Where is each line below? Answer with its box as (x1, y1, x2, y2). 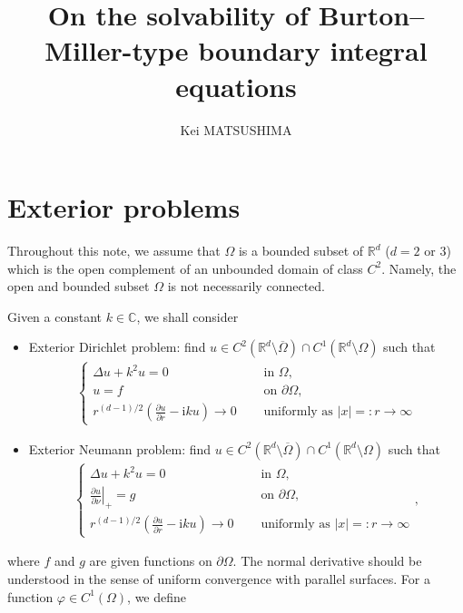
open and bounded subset (7, 277, 150, 296)
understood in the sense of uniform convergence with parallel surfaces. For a (7, 569, 430, 589)
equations (175, 67, 297, 104)
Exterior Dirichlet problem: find (28, 337, 206, 356)
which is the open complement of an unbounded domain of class (7, 258, 363, 277)
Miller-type (44, 32, 189, 69)
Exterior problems (7, 189, 241, 226)
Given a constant (7, 306, 103, 326)
